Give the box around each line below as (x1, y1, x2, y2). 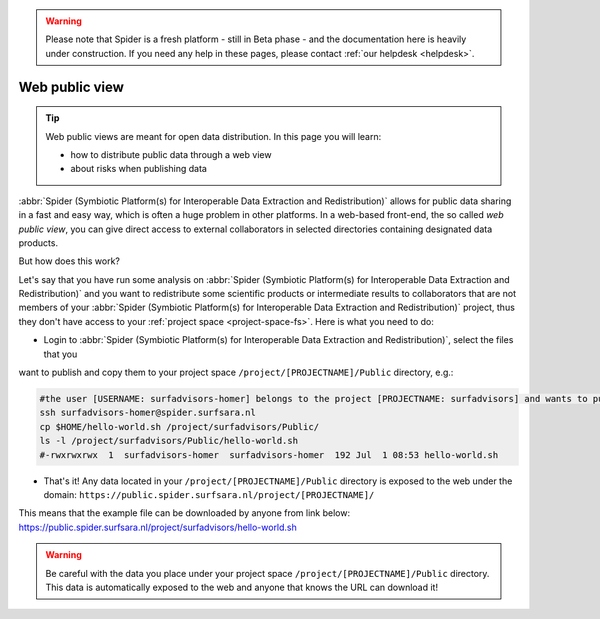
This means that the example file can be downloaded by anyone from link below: (18, 507, 350, 519)
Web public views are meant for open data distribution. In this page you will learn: (45, 130, 382, 142)
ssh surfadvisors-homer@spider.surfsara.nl (39, 407, 257, 419)
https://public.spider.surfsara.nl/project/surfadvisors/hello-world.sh (18, 521, 297, 533)
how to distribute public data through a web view (70, 148, 272, 160)
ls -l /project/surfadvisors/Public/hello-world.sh (39, 435, 299, 447)
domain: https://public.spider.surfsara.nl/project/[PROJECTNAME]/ (43, 488, 375, 500)
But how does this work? (18, 255, 120, 267)
